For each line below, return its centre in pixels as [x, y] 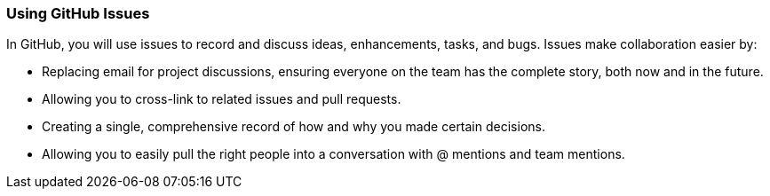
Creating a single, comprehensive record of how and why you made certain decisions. [294, 127]
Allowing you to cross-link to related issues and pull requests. [222, 99]
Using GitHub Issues [78, 13]
